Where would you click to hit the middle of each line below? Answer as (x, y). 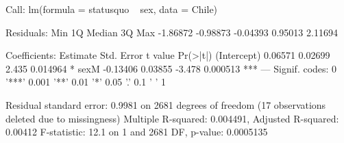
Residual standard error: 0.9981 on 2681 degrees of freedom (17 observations (166, 104)
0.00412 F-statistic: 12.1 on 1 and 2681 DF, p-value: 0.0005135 (137, 132)
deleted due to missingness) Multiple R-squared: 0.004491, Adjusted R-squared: (172, 118)
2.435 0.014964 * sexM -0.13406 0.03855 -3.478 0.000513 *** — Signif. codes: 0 (171, 68)
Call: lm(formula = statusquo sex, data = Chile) (112, 9)
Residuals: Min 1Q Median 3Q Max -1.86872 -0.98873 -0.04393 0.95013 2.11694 (172, 32)
